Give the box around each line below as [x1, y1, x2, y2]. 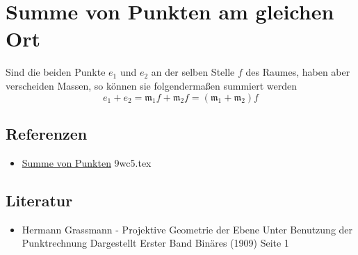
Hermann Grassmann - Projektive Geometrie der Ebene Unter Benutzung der [22, 222, 353, 236]
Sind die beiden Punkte [6, 65, 106, 79]
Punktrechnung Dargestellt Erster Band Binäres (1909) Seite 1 [22, 236, 289, 250]
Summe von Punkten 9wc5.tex [22, 155, 152, 170]
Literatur [6, 189, 73, 211]
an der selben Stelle [151, 65, 235, 79]
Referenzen [6, 122, 88, 144]
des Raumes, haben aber [245, 65, 350, 79]
